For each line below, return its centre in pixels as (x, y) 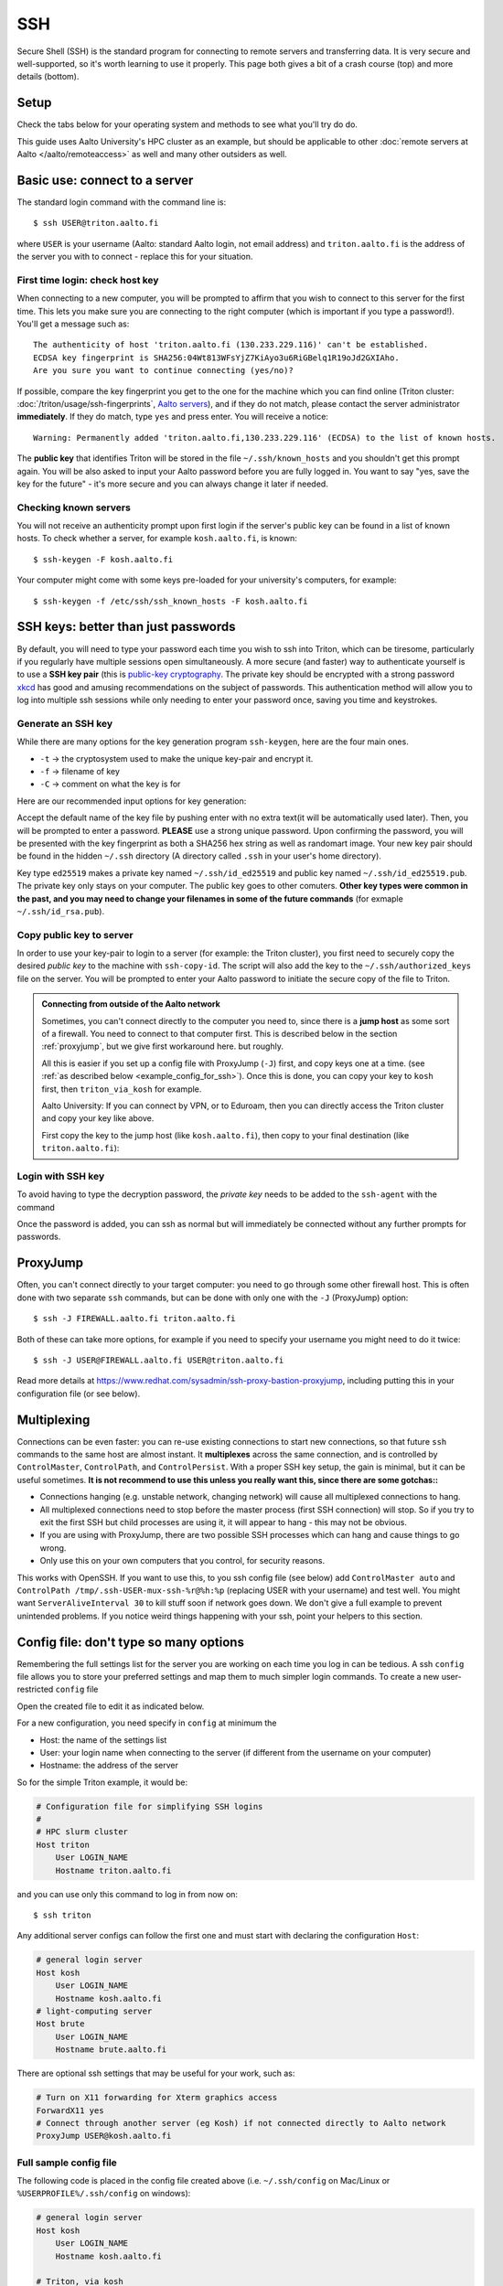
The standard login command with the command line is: (122, 202)
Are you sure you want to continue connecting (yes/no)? (164, 371)
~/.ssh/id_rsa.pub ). (61, 911)
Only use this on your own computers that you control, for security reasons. (182, 1561)
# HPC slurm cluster (82, 1832)
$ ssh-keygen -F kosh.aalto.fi (103, 559)
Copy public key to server (75, 935)
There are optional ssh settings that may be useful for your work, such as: (156, 2073)
